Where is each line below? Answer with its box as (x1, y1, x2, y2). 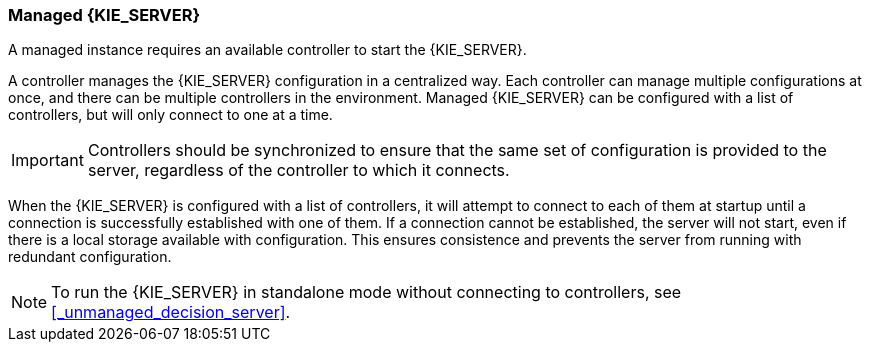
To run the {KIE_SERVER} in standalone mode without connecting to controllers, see (51, 282, 682, 303)
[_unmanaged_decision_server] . (51, 302, 291, 323)
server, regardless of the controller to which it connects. (87, 160, 510, 181)
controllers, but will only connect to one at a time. (8, 106, 333, 124)
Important (11, 150, 84, 171)
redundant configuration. (8, 248, 172, 266)
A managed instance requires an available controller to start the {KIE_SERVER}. (8, 41, 527, 59)
